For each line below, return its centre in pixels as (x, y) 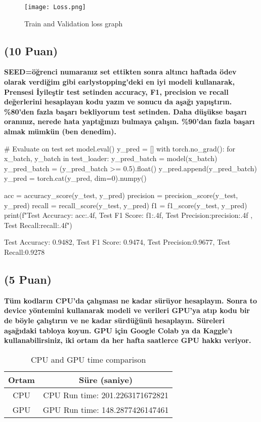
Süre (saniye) (106, 379)
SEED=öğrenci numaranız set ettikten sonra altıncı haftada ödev (120, 72)
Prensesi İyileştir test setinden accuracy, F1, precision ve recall (116, 91)
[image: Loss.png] (55, 7)
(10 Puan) (31, 50)
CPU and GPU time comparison (89, 359)
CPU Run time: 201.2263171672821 (106, 395)
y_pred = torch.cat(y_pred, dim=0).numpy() (75, 178)
